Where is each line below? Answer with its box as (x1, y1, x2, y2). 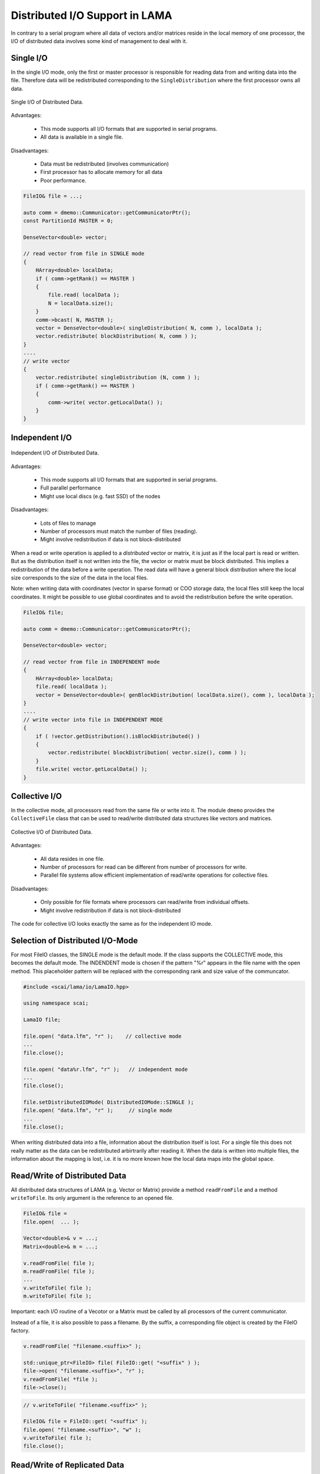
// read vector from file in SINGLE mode (23, 251, 145, 257)
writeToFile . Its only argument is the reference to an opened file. (11, 1195, 174, 1202)
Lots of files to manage (40, 519, 96, 527)
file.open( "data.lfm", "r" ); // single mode (23, 1107, 173, 1114)
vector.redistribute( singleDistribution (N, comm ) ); (35, 374, 201, 381)
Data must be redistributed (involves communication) (40, 160, 169, 167)
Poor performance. (40, 177, 86, 184)
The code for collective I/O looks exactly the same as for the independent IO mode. (11, 920, 213, 927)
